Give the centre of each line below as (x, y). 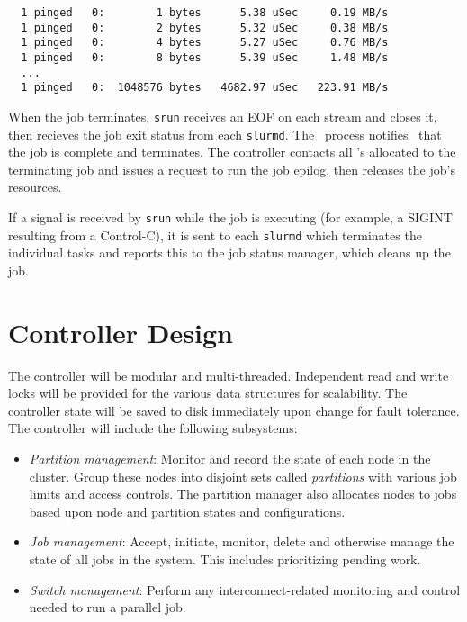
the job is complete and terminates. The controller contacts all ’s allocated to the (232, 152)
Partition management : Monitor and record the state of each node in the (230, 459)
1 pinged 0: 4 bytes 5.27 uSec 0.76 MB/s (205, 43)
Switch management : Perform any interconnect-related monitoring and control (245, 589)
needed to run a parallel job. (108, 607)
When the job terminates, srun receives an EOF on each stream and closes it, (223, 116)
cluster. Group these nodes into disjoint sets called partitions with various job (243, 476)
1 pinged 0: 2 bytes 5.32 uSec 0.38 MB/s (205, 27)
